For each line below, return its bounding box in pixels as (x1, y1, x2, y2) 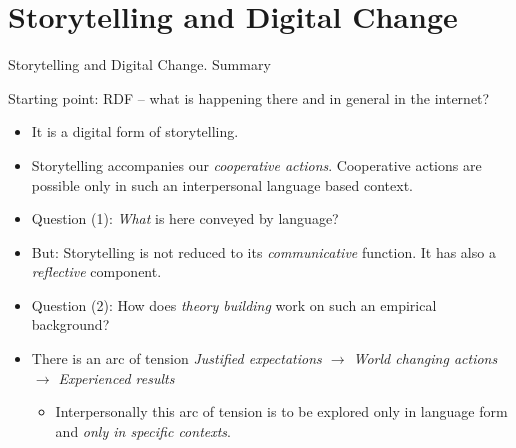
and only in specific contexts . (55, 420, 231, 441)
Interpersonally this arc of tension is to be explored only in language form (55, 401, 508, 422)
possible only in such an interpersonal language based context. (31, 174, 414, 195)
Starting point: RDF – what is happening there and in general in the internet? (8, 87, 490, 108)
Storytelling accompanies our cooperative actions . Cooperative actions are (31, 154, 482, 175)
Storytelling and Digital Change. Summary (8, 54, 271, 75)
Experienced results (58, 367, 175, 388)
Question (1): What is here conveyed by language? (31, 208, 339, 229)
